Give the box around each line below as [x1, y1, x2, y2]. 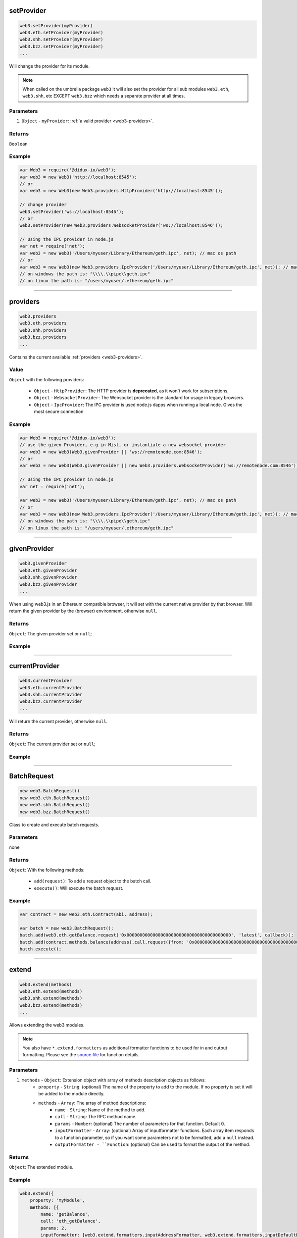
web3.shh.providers [19, 327, 67, 333]
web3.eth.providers [19, 320, 67, 326]
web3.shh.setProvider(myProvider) [19, 37, 103, 42]
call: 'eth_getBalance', [40, 1218, 101, 1224]
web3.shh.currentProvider [19, 691, 83, 697]
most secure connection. [34, 409, 85, 414]
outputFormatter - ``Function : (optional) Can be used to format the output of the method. [55, 1141, 250, 1147]
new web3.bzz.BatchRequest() [19, 809, 91, 815]
